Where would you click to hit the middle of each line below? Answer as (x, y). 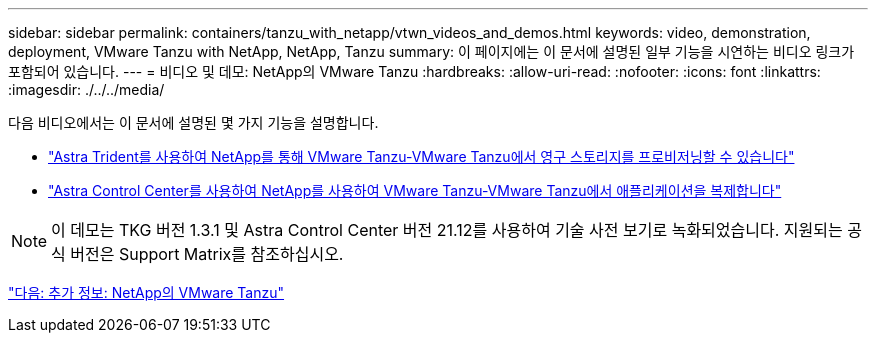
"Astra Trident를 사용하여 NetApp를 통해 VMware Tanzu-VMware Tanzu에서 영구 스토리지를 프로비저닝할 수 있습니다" (421, 156)
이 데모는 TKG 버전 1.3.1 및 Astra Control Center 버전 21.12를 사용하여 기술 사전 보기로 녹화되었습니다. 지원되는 (447, 230)
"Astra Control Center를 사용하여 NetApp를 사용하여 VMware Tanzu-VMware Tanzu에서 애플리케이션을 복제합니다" (415, 190)
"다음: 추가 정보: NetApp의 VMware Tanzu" (146, 292)
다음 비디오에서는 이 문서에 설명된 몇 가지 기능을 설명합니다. (193, 122)
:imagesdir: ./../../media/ (86, 89)
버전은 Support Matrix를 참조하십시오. (207, 254)
